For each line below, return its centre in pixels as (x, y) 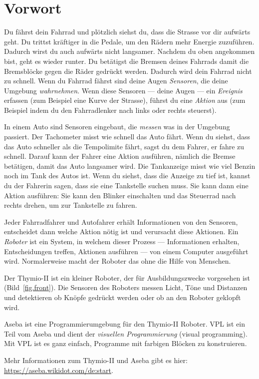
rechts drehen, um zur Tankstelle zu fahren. (71, 205)
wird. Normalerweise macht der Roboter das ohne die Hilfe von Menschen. (118, 261)
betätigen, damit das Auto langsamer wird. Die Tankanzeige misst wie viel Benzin (130, 166)
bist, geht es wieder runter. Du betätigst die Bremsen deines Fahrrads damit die (127, 61)
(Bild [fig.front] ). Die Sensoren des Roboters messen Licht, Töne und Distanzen (126, 287)
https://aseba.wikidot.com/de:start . (59, 370)
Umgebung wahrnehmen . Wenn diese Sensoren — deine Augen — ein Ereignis (123, 90)
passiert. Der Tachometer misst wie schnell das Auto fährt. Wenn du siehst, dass (127, 137)
